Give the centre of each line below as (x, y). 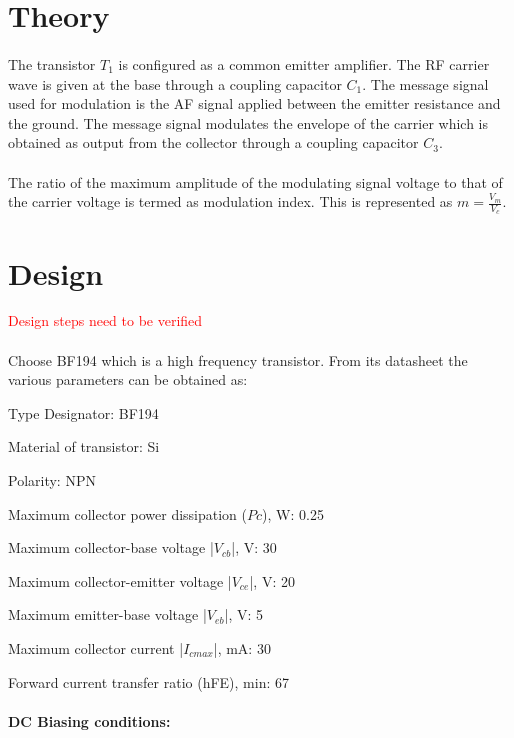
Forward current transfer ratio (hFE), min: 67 (148, 681)
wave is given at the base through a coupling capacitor (175, 83)
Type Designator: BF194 (83, 412)
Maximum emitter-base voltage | (107, 614)
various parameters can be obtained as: (128, 379)
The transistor (52, 63)
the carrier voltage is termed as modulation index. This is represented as (230, 201)
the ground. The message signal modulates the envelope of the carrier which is (248, 122)
